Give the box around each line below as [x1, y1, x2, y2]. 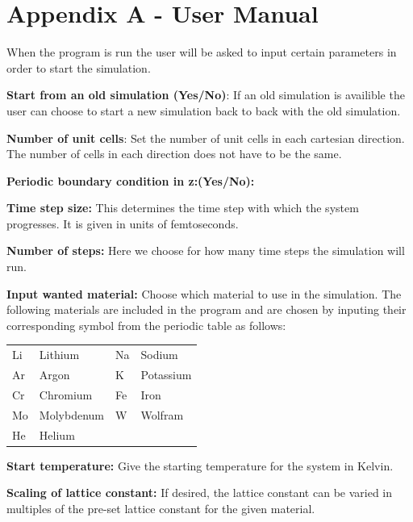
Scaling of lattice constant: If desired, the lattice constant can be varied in [6, 484, 393, 501]
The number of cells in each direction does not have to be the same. [6, 145, 342, 162]
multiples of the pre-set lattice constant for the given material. [6, 499, 315, 516]
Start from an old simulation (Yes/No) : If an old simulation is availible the [6, 86, 405, 103]
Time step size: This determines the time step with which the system [6, 199, 359, 216]
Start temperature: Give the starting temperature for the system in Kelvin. [6, 457, 394, 474]
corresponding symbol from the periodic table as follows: [6, 316, 286, 333]
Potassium [140, 366, 192, 383]
